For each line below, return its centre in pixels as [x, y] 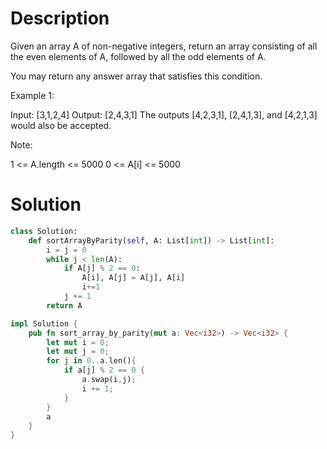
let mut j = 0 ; [78, 352]
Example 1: [32, 95]
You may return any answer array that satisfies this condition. [136, 76]
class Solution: [44, 231]
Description [60, 18]
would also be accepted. [61, 125]
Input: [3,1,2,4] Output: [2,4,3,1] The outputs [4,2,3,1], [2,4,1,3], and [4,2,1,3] [164, 114]
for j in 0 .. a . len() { [91, 361]
